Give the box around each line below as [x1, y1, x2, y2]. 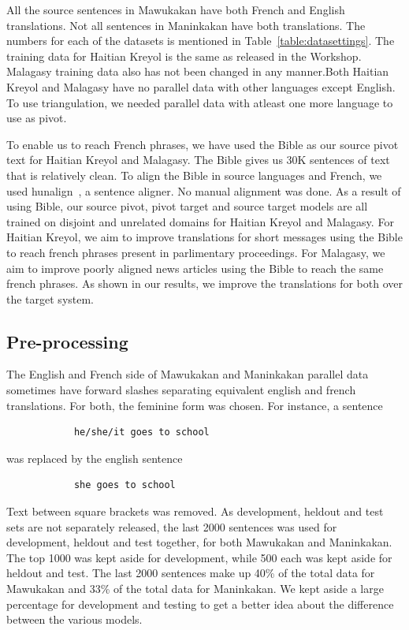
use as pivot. [6, 110, 67, 126]
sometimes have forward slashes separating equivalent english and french [6, 382, 356, 398]
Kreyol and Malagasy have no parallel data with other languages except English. [6, 78, 396, 95]
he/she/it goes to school [73, 427, 210, 438]
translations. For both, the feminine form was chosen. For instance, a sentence [6, 397, 383, 413]
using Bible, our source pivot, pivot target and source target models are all [6, 198, 368, 214]
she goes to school [73, 479, 176, 491]
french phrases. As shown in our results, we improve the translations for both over [6, 275, 403, 292]
